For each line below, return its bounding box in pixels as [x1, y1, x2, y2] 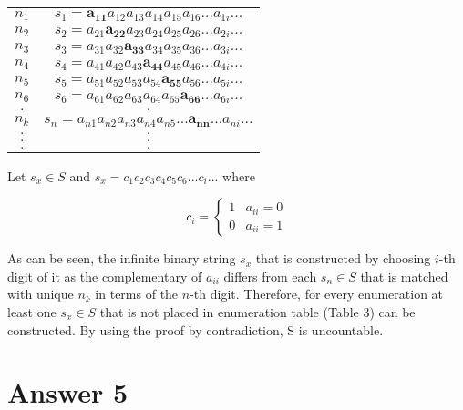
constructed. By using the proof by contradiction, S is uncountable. [7, 320, 384, 339]
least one [7, 302, 57, 321]
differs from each [223, 266, 317, 285]
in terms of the [95, 284, 179, 303]
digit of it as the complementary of [7, 266, 202, 285]
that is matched [360, 266, 448, 285]
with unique [7, 284, 74, 303]
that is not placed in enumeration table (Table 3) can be [99, 302, 416, 321]
